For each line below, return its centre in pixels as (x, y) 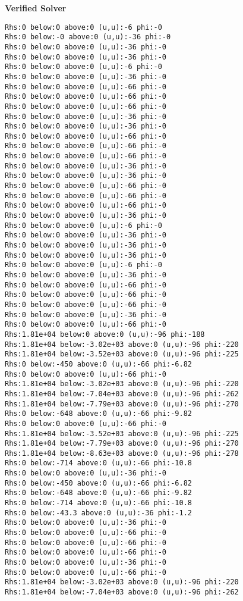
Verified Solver (36, 8)
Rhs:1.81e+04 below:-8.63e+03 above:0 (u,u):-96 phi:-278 (122, 453)
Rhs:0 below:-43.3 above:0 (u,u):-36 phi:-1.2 (98, 513)
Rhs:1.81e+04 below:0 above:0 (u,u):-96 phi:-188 (105, 334)
